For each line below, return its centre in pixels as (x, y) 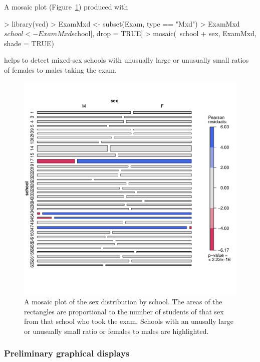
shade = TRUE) (29, 43)
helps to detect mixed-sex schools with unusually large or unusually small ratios (126, 60)
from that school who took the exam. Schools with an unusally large (129, 321)
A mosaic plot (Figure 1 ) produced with (66, 7)
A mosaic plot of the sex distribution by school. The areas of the (123, 302)
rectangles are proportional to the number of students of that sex (124, 311)
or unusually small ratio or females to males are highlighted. (116, 331)
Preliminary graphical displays (67, 353)
